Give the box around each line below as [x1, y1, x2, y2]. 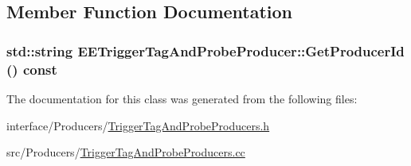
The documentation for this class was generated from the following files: [6, 90, 358, 106]
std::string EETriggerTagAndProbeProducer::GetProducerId [6, 41, 405, 60]
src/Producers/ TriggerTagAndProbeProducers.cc [6, 144, 245, 160]
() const [6, 59, 57, 79]
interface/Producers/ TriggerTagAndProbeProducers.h [6, 117, 270, 133]
